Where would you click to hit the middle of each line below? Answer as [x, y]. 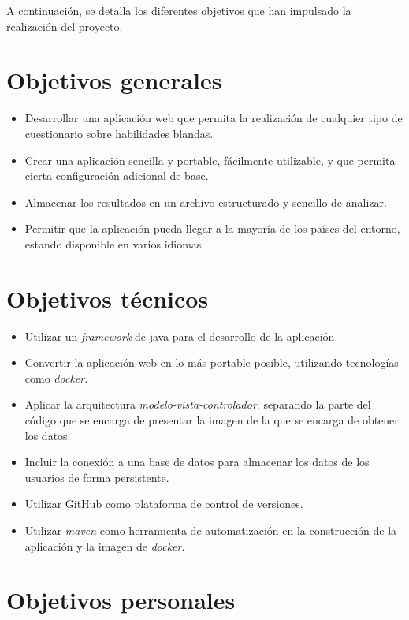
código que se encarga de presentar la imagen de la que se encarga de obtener [212, 419]
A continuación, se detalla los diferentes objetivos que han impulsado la [179, 10]
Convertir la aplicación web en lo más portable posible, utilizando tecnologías [212, 362]
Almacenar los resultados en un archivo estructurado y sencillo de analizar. [206, 202]
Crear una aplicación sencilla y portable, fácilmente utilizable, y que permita [210, 160]
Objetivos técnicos [108, 298]
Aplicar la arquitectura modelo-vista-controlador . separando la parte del [198, 404]
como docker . [56, 377]
